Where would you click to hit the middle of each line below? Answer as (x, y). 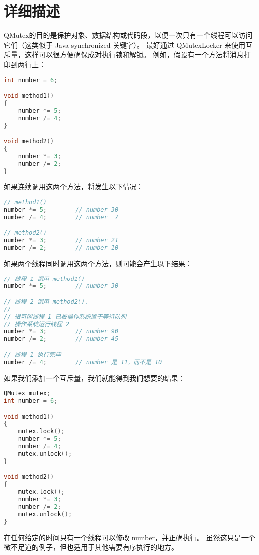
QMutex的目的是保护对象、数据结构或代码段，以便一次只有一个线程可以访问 (128, 35)
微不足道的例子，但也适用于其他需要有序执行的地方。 (91, 547)
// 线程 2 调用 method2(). (46, 302)
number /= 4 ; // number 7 (61, 217)
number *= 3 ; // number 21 (61, 240)
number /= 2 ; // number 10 (61, 248)
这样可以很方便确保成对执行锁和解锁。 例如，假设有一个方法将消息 (134, 55)
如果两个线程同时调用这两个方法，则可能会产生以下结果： (98, 263)
